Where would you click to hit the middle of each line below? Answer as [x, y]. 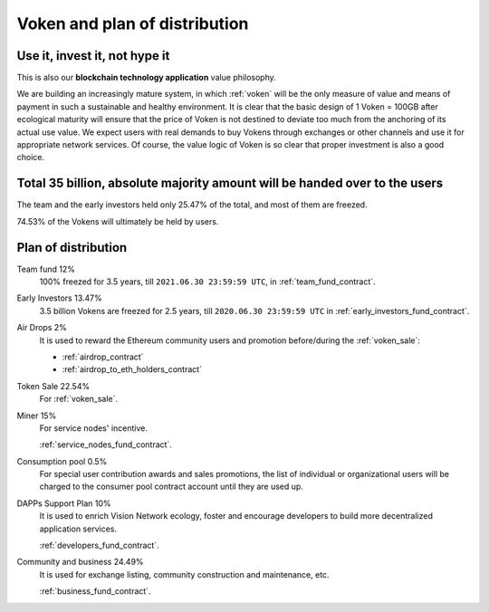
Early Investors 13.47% [60, 298]
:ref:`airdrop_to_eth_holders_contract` [132, 369]
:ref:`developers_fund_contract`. [99, 545]
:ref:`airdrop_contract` [103, 357]
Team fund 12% [46, 269]
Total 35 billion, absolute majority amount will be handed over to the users [230, 183]
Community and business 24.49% [80, 562]
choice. [31, 158]
